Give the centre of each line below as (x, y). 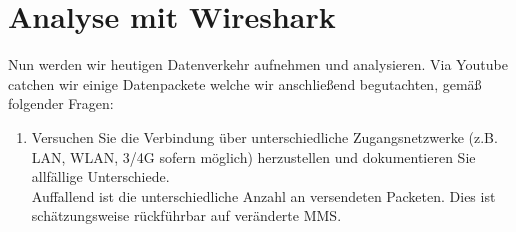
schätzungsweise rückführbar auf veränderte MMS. (186, 215)
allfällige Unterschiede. (100, 176)
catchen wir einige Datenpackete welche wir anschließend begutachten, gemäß (245, 83)
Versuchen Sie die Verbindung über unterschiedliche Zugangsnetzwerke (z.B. (264, 136)
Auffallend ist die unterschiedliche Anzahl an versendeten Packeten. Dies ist (263, 195)
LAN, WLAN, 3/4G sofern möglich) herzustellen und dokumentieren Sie (253, 156)
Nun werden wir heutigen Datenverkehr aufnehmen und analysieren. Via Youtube (258, 64)
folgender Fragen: (61, 103)
